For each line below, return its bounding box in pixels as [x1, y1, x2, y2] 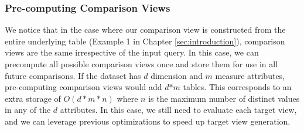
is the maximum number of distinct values [148, 92, 300, 104]
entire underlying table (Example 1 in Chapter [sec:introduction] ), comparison [5, 35, 285, 47]
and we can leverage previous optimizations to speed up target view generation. [5, 115, 291, 127]
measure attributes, [215, 69, 285, 81]
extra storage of [5, 92, 61, 104]
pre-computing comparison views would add [5, 81, 162, 93]
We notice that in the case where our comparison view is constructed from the [5, 23, 286, 36]
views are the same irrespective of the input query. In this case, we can [5, 46, 259, 58]
